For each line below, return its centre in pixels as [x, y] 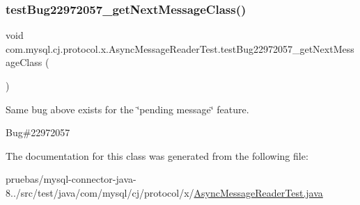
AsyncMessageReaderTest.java [258, 192]
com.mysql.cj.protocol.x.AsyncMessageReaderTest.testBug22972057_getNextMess [180, 48]
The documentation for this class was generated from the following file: [157, 155]
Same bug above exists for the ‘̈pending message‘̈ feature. [127, 109]
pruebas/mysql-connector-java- [71, 179]
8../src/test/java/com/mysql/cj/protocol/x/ [100, 192]
